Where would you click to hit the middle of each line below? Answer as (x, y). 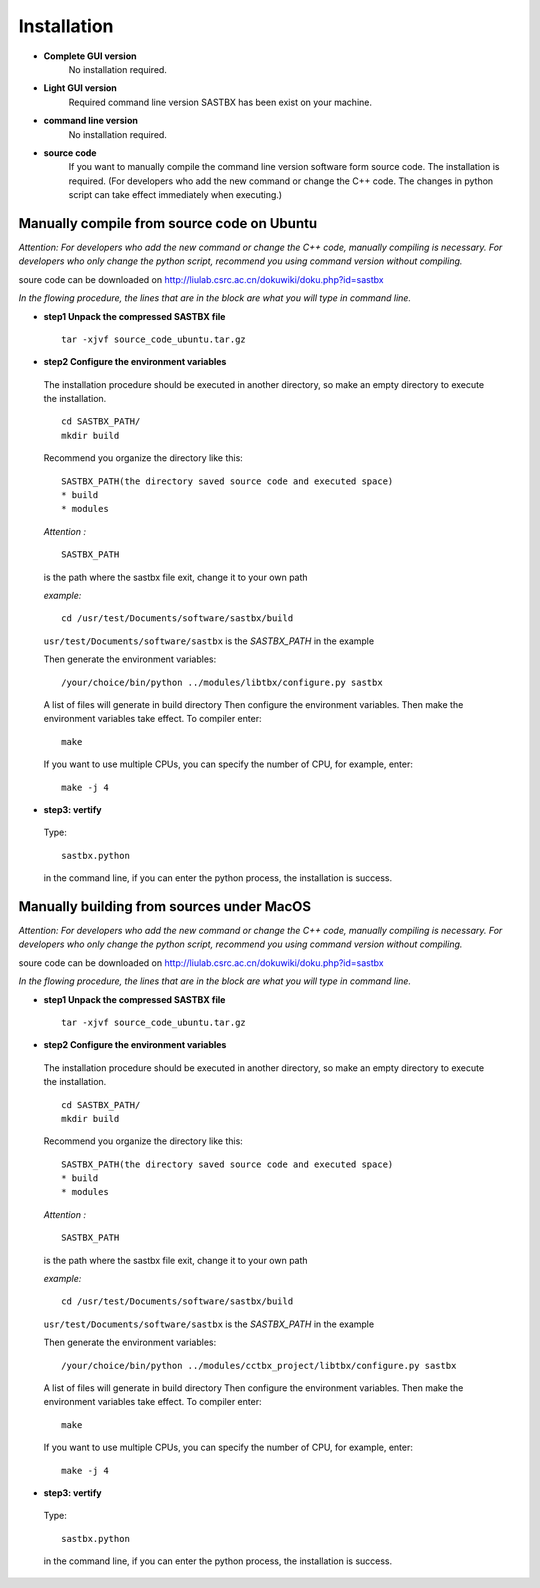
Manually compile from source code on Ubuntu (168, 223)
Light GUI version (80, 88)
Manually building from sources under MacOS (165, 906)
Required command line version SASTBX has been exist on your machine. (220, 102)
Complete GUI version (90, 56)
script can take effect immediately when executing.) (175, 195)
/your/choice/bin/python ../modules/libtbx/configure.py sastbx (222, 682)
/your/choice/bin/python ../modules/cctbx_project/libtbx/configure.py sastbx (259, 1365)
